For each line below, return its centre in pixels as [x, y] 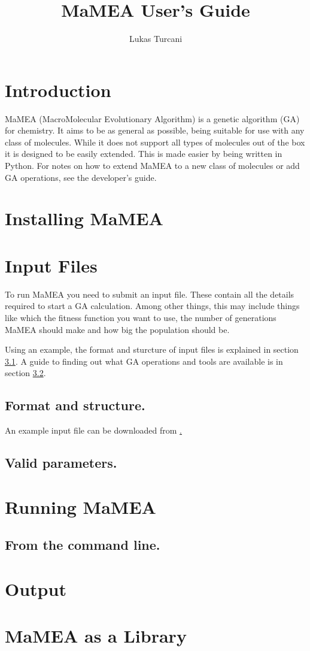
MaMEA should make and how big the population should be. [117, 329]
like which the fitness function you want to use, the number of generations [141, 317]
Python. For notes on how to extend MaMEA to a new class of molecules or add [152, 166]
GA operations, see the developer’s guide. [81, 177]
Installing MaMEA [84, 218]
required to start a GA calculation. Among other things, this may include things [152, 306]
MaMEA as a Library [96, 636]
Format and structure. [75, 405]
